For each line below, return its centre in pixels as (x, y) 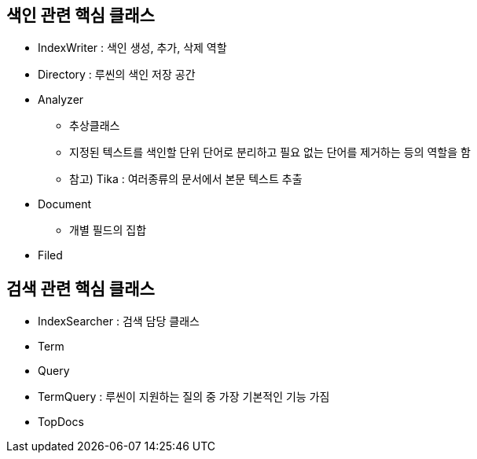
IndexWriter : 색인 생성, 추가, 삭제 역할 (132, 48)
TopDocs (61, 422)
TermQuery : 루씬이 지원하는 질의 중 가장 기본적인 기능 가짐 (184, 397)
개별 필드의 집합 (108, 230)
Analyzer (61, 100)
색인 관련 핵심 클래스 (81, 15)
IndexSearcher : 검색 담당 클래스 (119, 321)
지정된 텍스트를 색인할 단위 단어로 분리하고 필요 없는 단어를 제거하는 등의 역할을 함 (270, 152)
